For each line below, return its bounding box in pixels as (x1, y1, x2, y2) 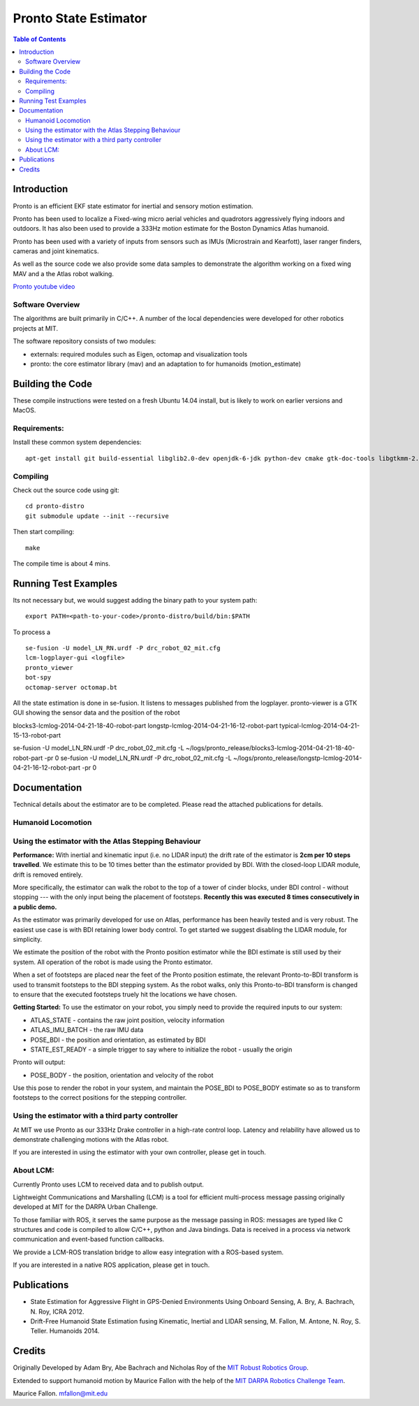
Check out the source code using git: (13, 486, 120, 494)
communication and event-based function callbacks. (13, 1235, 165, 1244)
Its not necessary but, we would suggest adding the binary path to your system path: (13, 596, 258, 604)
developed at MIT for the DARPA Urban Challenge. (13, 1203, 159, 1211)
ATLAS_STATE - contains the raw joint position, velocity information (30, 1016, 225, 1024)
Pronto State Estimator (13, 10, 147, 26)
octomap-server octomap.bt (25, 683, 118, 691)
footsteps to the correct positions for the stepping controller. (13, 1093, 187, 1102)
